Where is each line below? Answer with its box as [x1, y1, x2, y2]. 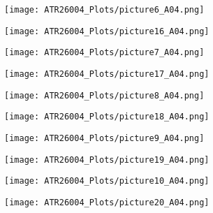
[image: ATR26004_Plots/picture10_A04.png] [4, 176, 210, 186]
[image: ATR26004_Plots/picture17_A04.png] [4, 68, 210, 79]
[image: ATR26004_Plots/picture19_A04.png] [4, 154, 210, 165]
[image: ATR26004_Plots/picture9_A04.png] [4, 133, 205, 143]
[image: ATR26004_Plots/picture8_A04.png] [4, 90, 205, 101]
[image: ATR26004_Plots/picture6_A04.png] [4, 5, 205, 15]
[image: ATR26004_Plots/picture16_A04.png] [4, 26, 210, 36]
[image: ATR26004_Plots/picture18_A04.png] [4, 112, 210, 122]
